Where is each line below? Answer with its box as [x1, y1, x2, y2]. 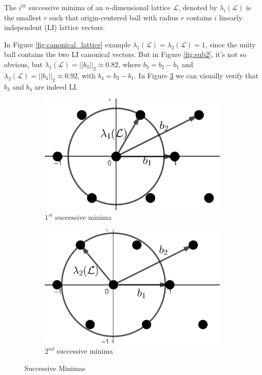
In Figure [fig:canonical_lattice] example [4, 39, 131, 49]
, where [118, 59, 141, 69]
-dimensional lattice [109, 2, 171, 12]
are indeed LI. [34, 81, 78, 92]
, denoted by [178, 2, 217, 12]
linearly [219, 12, 243, 22]
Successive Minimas [24, 362, 85, 373]
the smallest [4, 12, 42, 22]
